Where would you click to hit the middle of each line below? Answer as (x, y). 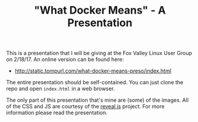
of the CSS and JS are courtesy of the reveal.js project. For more (85, 107)
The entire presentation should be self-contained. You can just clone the (95, 82)
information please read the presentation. (57, 113)
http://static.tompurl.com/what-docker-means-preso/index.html (93, 71)
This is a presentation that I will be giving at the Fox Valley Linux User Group (99, 53)
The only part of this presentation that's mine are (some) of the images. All (98, 100)
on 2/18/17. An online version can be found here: (65, 59)
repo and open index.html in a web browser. (61, 89)
